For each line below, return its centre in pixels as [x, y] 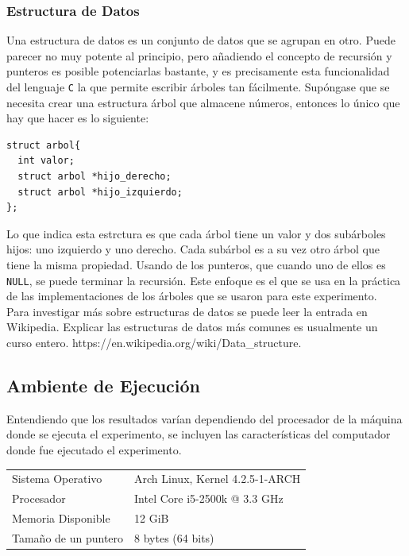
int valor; [46, 161]
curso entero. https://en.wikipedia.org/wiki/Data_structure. [154, 343]
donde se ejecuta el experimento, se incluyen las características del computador [199, 434]
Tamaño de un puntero [68, 537]
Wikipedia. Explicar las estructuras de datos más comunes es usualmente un [192, 327]
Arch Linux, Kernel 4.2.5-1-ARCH [218, 479]
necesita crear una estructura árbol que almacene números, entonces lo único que [203, 102]
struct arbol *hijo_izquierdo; [100, 192]
